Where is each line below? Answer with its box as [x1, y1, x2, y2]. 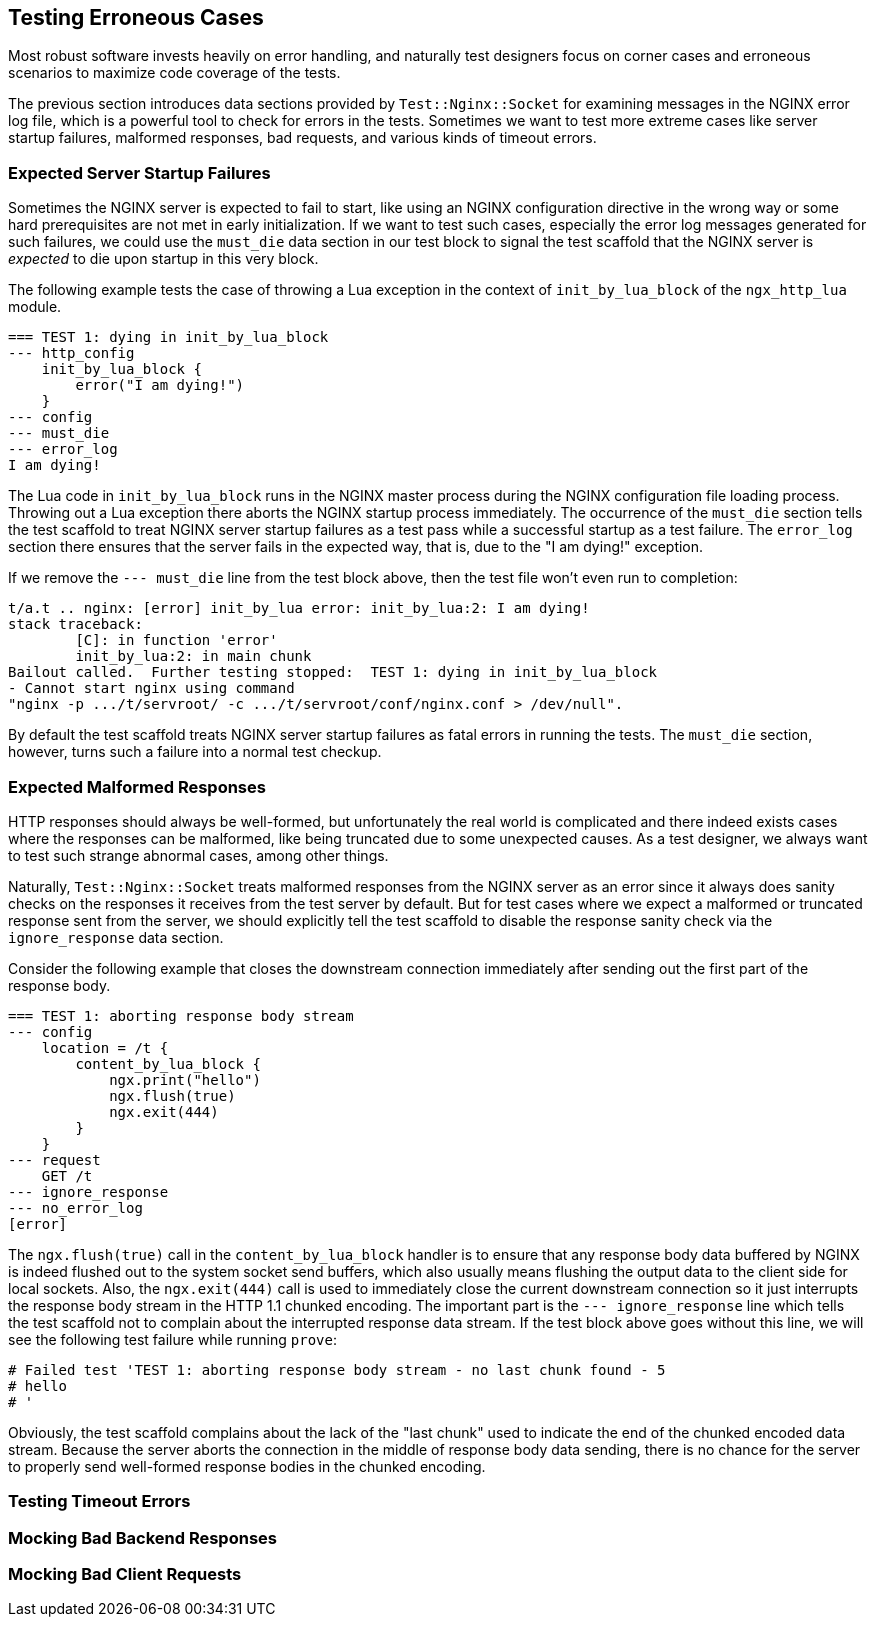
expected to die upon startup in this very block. [8, 250, 319, 268]
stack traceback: [8, 616, 143, 633]
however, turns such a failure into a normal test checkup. [8, 743, 382, 761]
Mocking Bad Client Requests [8, 1564, 242, 1585]
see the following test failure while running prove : [8, 1330, 337, 1348]
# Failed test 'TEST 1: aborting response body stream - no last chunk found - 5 [8, 1361, 666, 1378]
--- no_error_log [8, 1199, 143, 1216]
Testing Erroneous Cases [8, 5, 264, 30]
